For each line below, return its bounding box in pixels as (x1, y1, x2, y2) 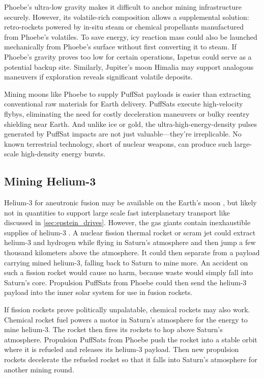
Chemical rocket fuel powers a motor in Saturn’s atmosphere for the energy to (4, 314, 248, 325)
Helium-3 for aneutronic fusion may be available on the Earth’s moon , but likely (4, 197, 257, 208)
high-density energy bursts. (21, 148, 106, 159)
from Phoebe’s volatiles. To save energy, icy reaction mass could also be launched (4, 31, 257, 42)
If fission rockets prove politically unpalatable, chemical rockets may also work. (4, 304, 250, 315)
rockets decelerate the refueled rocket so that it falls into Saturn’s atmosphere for (4, 354, 257, 365)
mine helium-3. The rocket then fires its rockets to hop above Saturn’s (4, 324, 223, 335)
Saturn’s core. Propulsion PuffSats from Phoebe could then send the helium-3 (4, 277, 247, 287)
